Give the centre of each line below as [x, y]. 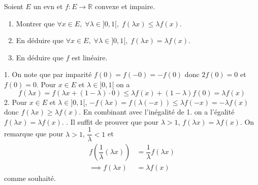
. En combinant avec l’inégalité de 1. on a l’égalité [157, 112]
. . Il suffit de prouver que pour [110, 121]
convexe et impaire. [125, 6]
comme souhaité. [30, 178]
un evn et [48, 6]
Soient [14, 6]
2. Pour [15, 102]
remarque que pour [34, 134]
